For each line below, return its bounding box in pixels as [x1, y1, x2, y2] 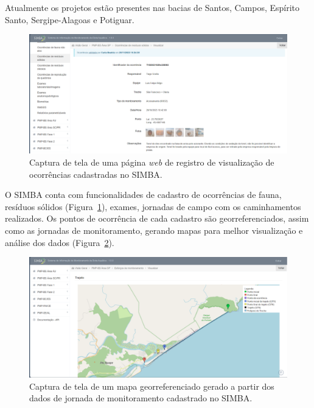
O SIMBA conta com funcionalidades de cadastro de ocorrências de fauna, [5, 188, 282, 201]
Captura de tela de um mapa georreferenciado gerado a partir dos [29, 379, 274, 392]
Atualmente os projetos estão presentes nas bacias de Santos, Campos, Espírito [5, 1, 300, 13]
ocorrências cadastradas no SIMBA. [29, 167, 162, 180]
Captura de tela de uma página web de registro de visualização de [29, 156, 274, 169]
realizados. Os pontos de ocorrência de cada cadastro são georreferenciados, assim [5, 212, 309, 225]
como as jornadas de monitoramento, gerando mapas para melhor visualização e [5, 224, 303, 237]
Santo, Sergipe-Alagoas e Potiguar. [5, 13, 134, 26]
